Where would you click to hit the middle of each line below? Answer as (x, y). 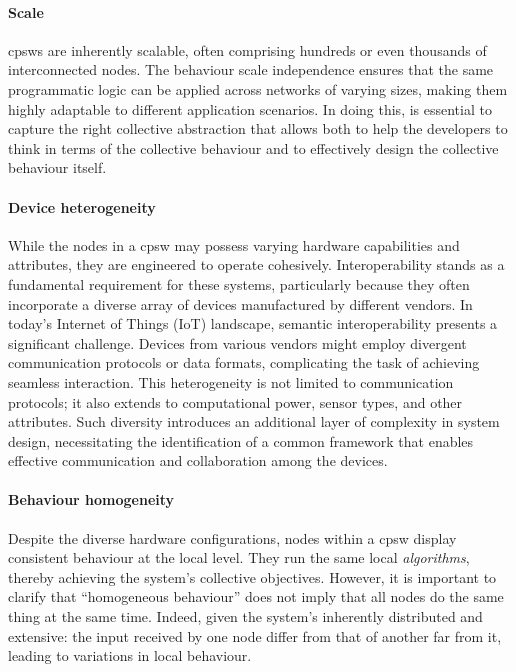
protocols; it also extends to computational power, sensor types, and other (235, 401)
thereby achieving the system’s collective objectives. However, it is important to (252, 576)
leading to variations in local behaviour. (130, 655)
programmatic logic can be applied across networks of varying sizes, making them (258, 88)
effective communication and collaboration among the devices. (198, 460)
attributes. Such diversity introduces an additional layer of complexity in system (254, 421)
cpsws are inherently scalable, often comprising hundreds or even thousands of (247, 49)
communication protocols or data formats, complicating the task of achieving (244, 362)
